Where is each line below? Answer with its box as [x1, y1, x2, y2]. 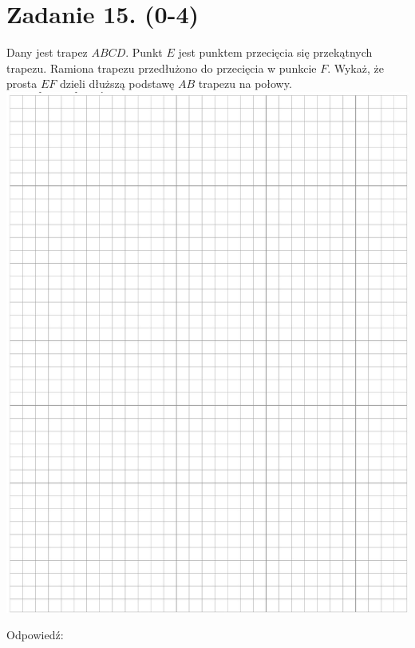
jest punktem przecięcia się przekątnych [178, 44, 373, 61]
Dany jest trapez [6, 44, 88, 61]
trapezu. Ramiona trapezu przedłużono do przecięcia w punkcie [6, 59, 317, 76]
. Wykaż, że [327, 59, 384, 76]
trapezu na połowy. [198, 75, 292, 92]
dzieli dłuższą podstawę [59, 75, 175, 92]
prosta [6, 75, 38, 92]
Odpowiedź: [6, 626, 64, 643]
